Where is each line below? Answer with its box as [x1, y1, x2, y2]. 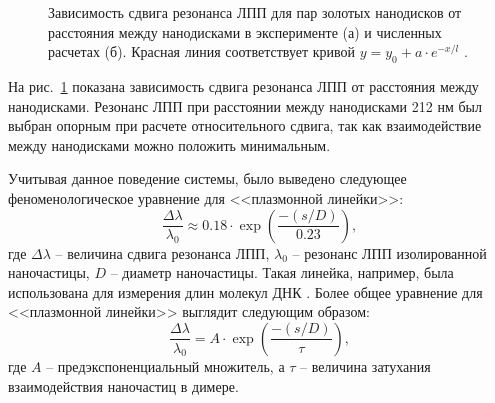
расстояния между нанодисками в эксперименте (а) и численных [48, 21, 442, 42]
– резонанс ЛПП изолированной [292, 242, 487, 263]
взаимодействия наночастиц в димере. [8, 375, 239, 396]
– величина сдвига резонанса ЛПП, [55, 242, 270, 263]
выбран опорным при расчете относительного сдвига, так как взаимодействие [8, 115, 482, 136]
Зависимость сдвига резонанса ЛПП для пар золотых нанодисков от [48, 2, 462, 22]
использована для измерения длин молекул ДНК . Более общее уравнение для [8, 281, 483, 302]
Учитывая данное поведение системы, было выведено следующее [8, 168, 407, 189]
